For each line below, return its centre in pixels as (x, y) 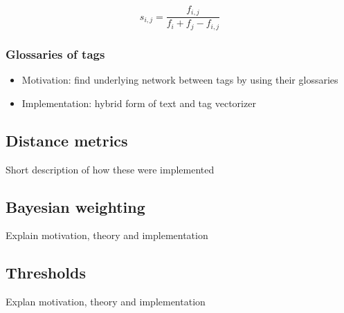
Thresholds (46, 273)
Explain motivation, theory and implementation (107, 235)
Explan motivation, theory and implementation (106, 302)
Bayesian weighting (75, 206)
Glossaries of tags (55, 54)
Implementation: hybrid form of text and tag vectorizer (139, 103)
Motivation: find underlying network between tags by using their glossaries (180, 80)
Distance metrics (67, 140)
